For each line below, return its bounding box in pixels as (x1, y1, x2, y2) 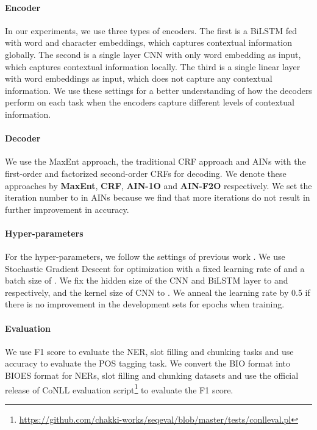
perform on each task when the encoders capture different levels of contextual (5, 96, 294, 109)
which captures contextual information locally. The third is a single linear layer (5, 60, 301, 73)
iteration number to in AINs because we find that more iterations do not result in (5, 191, 310, 204)
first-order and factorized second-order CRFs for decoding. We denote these (5, 167, 287, 179)
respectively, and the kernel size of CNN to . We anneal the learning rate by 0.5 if (5, 285, 310, 298)
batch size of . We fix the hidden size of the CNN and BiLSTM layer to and (5, 274, 288, 287)
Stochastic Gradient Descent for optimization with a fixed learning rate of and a (5, 262, 305, 274)
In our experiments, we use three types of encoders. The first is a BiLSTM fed (5, 24, 297, 37)
